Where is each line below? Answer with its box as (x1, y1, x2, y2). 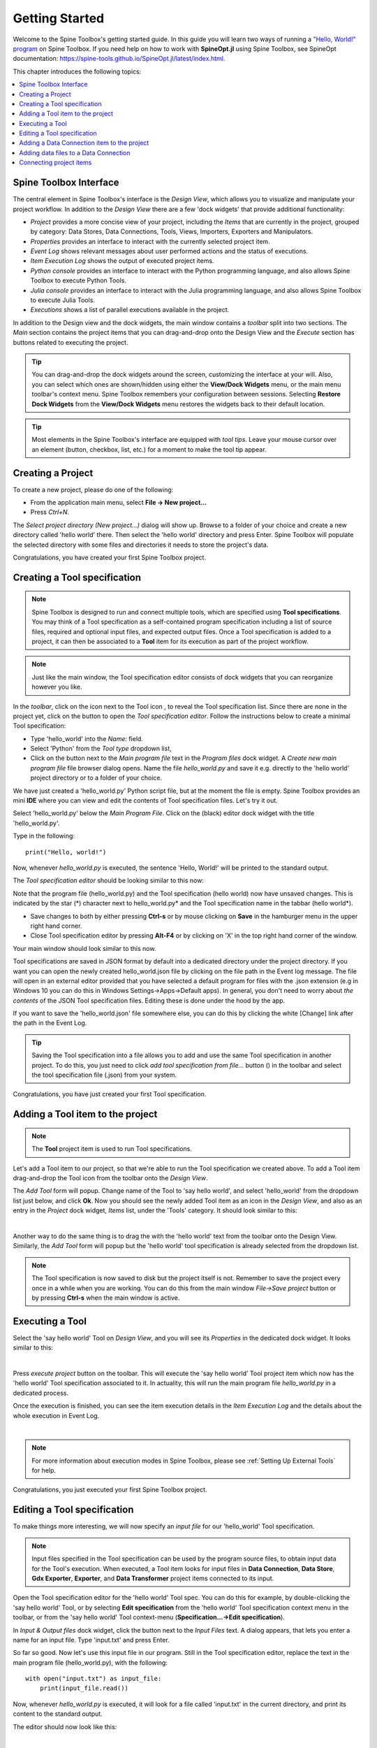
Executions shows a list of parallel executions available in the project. (30, 306, 230, 314)
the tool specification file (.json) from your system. (31, 1070, 177, 1080)
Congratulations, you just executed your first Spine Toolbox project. (13, 1486, 207, 1494)
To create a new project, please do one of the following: (13, 485, 174, 494)
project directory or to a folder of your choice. (30, 773, 163, 782)
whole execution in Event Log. (13, 1411, 100, 1419)
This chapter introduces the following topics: (13, 67, 142, 76)
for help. (31, 1466, 56, 1475)
